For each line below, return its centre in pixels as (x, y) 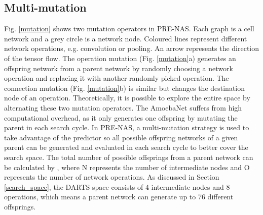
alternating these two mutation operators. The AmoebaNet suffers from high (123, 107)
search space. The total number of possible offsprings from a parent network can (129, 157)
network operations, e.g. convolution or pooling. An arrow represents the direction (132, 48)
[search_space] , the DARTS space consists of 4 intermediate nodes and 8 (117, 186)
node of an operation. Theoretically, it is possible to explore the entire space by (127, 98)
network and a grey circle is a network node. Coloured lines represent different (126, 38)
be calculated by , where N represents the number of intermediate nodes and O (127, 167)
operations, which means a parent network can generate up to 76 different (119, 197)
